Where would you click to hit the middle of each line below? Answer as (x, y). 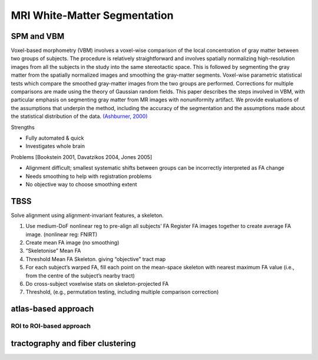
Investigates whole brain (55, 146)
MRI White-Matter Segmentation (92, 15)
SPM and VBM (38, 36)
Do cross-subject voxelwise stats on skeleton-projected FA (97, 283)
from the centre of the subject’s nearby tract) (80, 275)
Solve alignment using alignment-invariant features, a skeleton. (87, 215)
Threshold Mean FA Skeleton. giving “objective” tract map (96, 259)
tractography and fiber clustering (73, 343)
